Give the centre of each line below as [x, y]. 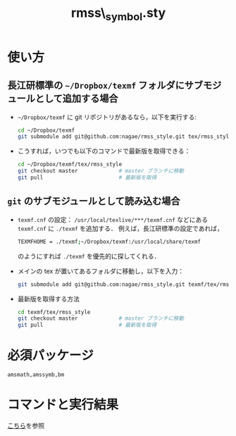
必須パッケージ [50, 355]
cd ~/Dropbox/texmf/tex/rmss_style [70, 164]
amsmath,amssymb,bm [36, 375]
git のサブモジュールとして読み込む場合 [94, 201]
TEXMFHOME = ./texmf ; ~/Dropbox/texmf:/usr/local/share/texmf [109, 242]
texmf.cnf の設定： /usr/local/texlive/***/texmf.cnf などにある [113, 219]
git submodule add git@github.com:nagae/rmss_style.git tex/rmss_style [125, 137]
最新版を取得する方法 [48, 299]
